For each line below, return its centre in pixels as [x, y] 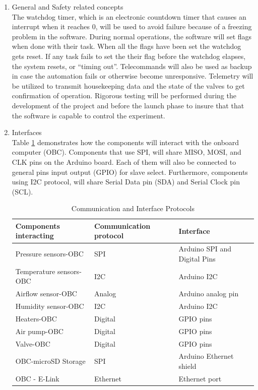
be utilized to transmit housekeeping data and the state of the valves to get [128, 85]
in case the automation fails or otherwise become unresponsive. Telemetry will [133, 76]
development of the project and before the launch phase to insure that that [128, 105]
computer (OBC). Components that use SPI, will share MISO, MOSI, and [126, 152]
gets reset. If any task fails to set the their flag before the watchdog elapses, [129, 56]
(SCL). [22, 191]
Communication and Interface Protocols [133, 208]
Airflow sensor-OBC [46, 294]
